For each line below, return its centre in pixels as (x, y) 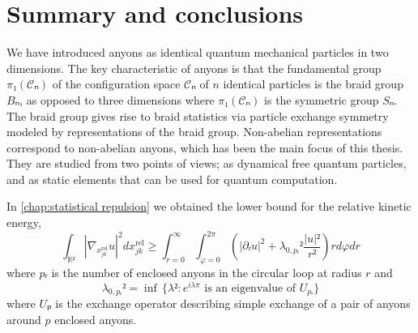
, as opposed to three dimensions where (117, 99)
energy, (24, 222)
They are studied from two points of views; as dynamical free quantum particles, (207, 163)
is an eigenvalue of (250, 288)
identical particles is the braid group (313, 84)
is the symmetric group (322, 99)
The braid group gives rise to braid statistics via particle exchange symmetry (198, 115)
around (24, 320)
